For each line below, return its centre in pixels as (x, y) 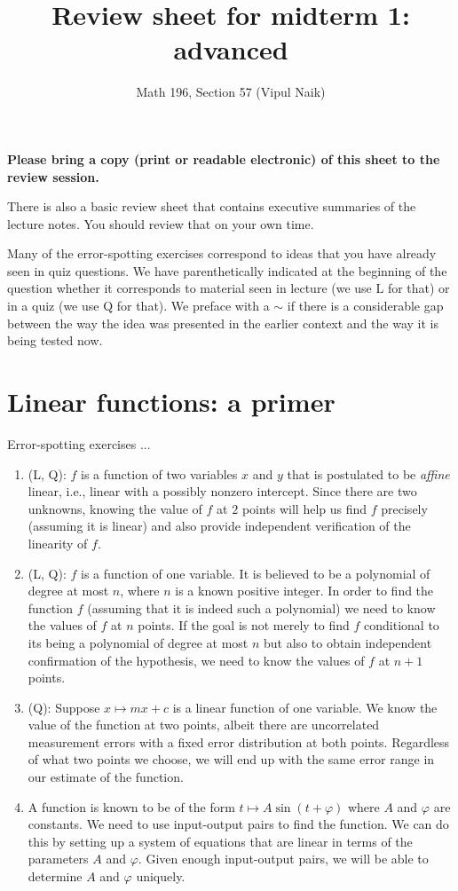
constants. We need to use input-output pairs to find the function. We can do (238, 824)
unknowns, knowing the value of (115, 508)
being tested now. (55, 340)
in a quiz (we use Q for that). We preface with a (138, 306)
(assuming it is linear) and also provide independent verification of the (219, 526)
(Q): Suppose (64, 707)
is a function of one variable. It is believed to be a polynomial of (255, 573)
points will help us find (304, 508)
